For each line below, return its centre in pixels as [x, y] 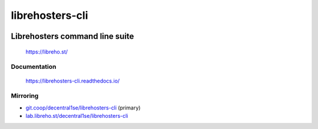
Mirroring [25, 96]
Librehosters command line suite [72, 36]
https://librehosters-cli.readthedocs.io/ [73, 81]
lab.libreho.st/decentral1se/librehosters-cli [77, 116]
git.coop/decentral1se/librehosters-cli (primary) [83, 107]
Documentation [34, 67]
